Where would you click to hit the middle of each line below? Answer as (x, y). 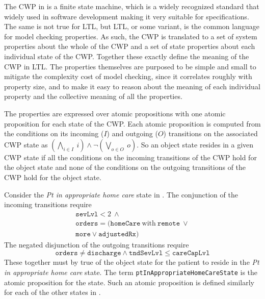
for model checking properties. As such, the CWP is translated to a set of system (131, 36)
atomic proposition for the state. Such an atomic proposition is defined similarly (129, 282)
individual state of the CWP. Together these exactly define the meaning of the (127, 56)
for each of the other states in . (52, 292)
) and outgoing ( (132, 133)
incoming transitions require (48, 204)
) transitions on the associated (210, 133)
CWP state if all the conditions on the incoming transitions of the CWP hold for (130, 157)
